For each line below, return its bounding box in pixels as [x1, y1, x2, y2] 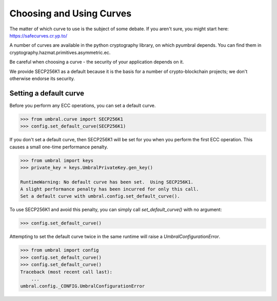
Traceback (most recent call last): [20, 269, 113, 275]
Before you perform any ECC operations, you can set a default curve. [9, 102, 156, 108]
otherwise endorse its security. [9, 75, 75, 82]
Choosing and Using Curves [9, 8, 132, 19]
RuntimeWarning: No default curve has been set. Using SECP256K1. [20, 179, 194, 185]
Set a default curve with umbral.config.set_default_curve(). [20, 193, 180, 199]
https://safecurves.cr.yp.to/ [9, 32, 68, 39]
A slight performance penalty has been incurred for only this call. [20, 186, 199, 192]
